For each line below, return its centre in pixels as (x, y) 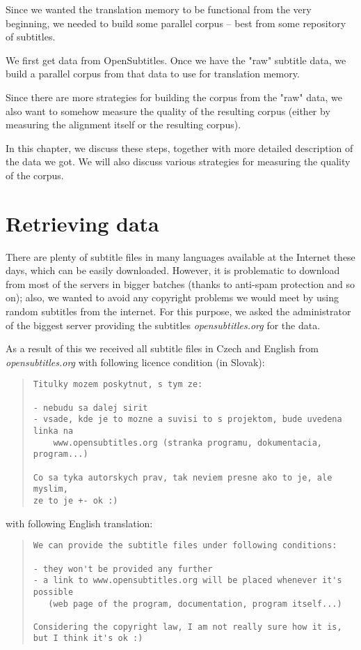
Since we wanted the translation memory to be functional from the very (159, 9)
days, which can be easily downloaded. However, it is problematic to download (173, 270)
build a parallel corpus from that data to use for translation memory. (153, 74)
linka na (53, 431)
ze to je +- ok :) (75, 500)
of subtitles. (31, 37)
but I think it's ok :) (88, 638)
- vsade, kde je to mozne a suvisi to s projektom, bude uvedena (187, 420)
